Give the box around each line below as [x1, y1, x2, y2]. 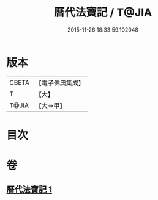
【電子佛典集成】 [35, 79, 85, 87]
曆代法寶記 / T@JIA [53, 5, 152, 20]
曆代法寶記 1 [6, 184, 53, 195]
